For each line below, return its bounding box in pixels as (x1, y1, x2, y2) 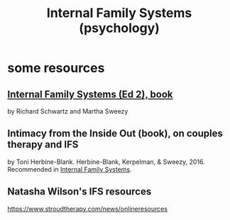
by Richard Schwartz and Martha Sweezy (7, 107, 128, 115)
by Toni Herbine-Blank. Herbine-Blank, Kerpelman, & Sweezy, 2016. (7, 158, 206, 166)
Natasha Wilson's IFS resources (7, 186, 152, 198)
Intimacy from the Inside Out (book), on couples (7, 128, 224, 140)
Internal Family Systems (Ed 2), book (7, 88, 173, 100)
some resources (7, 60, 105, 76)
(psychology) (79, 20, 160, 36)
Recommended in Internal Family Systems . (7, 165, 133, 173)
